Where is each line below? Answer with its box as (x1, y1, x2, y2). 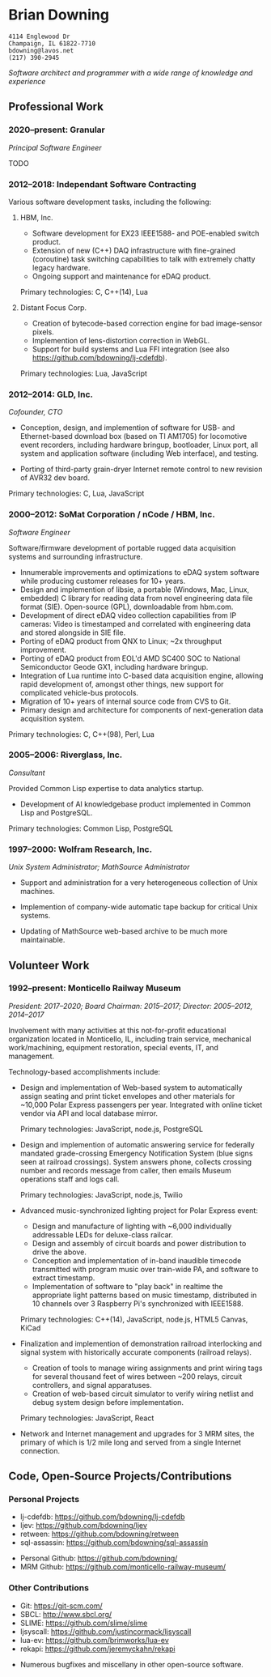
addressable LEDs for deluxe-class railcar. (32, 1229, 174, 1240)
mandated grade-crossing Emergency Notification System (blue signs (19, 1148, 253, 1158)
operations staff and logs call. (19, 1174, 120, 1184)
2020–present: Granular (8, 124, 105, 135)
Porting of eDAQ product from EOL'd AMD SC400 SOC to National (19, 653, 241, 663)
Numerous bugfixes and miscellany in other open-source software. (19, 1659, 244, 1669)
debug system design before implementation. (32, 1397, 184, 1407)
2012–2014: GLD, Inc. (8, 389, 93, 400)
